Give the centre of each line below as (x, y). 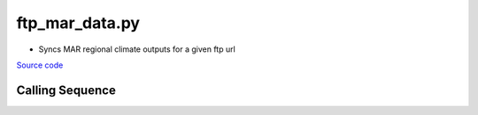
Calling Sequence (66, 90)
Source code (40, 65)
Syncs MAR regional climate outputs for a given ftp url (137, 49)
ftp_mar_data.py (78, 23)
